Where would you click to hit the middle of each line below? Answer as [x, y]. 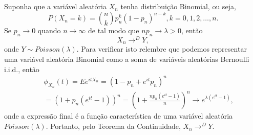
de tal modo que [114, 30]
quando [49, 30]
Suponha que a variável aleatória [55, 6]
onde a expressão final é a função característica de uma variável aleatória [119, 116]
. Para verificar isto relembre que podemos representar [162, 49]
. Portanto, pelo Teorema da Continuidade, [113, 126]
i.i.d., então [22, 69]
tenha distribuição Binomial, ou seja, [178, 6]
